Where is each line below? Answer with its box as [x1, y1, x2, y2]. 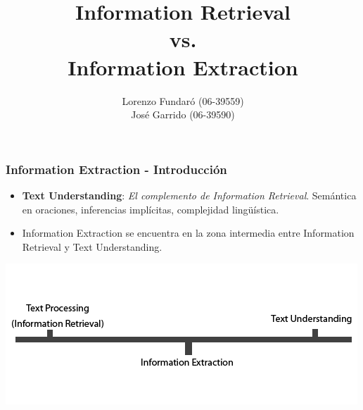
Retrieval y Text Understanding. [22, 239, 163, 254]
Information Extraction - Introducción [6, 160, 227, 178]
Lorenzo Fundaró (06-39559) [122, 93, 244, 108]
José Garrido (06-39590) [131, 107, 235, 122]
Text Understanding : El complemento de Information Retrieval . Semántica [22, 187, 357, 202]
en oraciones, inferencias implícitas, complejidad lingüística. [22, 201, 279, 216]
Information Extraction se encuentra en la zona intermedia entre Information [22, 225, 355, 240]
